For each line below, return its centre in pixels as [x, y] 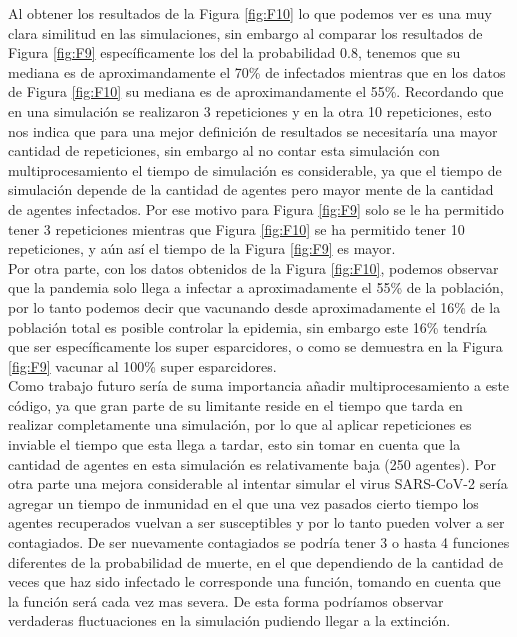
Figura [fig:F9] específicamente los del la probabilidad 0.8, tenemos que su [234, 52]
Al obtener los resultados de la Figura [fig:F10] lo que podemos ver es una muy [250, 13]
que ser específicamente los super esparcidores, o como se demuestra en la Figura [255, 346]
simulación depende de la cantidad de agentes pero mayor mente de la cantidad [251, 189]
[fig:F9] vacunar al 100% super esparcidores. [142, 365]
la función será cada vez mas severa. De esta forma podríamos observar [226, 600]
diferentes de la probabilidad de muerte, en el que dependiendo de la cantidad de [255, 561]
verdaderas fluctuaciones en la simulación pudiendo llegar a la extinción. [229, 620]
